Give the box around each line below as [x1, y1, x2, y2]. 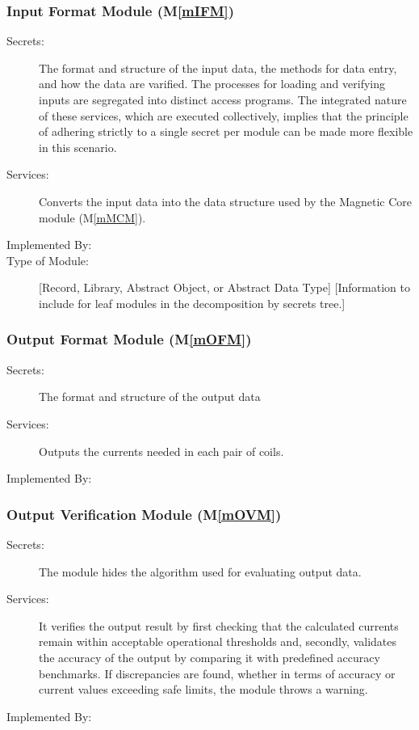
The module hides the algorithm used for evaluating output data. [39, 563, 362, 580]
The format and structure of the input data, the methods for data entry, [39, 59, 397, 76]
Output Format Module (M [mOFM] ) [6, 329, 252, 349]
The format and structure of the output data [39, 388, 261, 405]
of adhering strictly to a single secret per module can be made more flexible [39, 123, 413, 140]
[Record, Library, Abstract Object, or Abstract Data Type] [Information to [39, 279, 410, 296]
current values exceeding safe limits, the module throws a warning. [39, 681, 368, 698]
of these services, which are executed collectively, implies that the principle [39, 107, 409, 124]
